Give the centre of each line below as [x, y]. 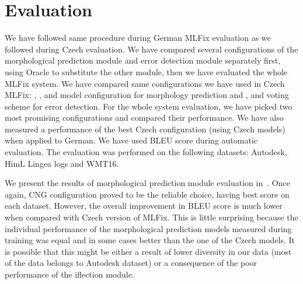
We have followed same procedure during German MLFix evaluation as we [138, 38]
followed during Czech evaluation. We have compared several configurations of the [151, 49]
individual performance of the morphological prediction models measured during [148, 228]
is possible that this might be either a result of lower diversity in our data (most [148, 251]
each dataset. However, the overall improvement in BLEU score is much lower [144, 206]
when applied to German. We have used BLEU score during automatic [131, 140]
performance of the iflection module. [69, 274]
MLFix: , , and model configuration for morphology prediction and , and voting [147, 95]
